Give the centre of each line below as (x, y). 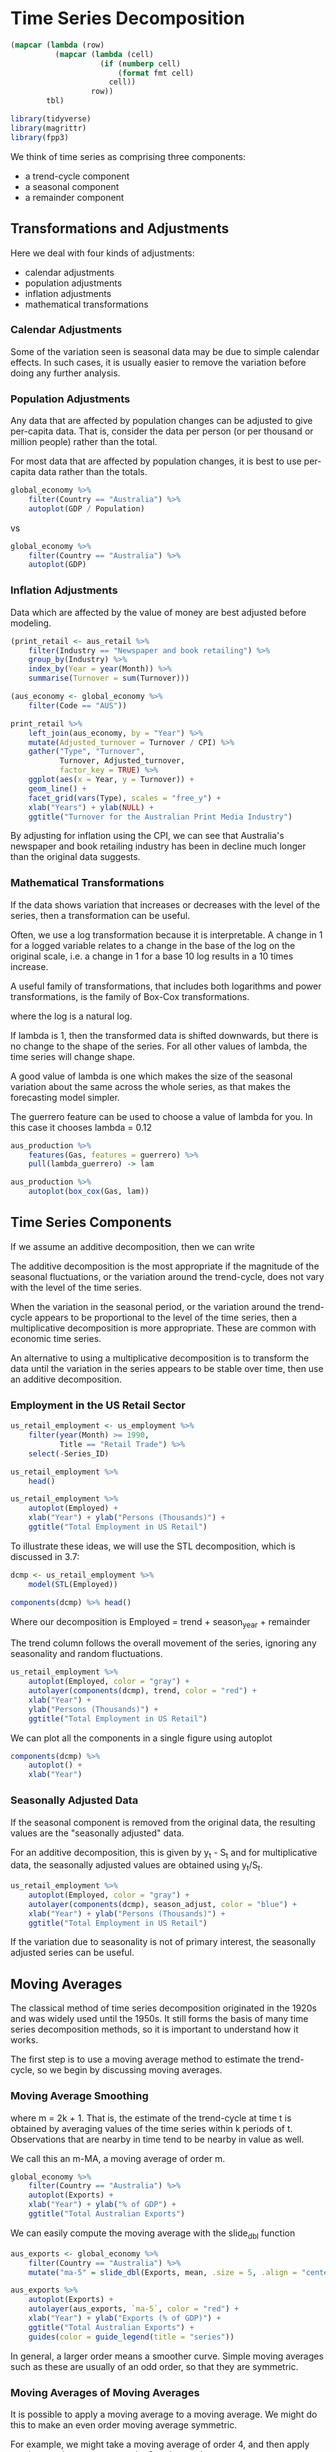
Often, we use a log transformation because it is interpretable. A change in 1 (166, 934)
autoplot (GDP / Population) (86, 508)
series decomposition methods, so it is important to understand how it (154, 2029)
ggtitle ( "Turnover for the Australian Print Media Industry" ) (160, 817)
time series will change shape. (73, 1056)
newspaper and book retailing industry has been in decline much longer (158, 846)
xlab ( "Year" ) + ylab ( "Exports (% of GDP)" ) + (125, 2318)
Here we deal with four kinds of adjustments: (102, 253)
